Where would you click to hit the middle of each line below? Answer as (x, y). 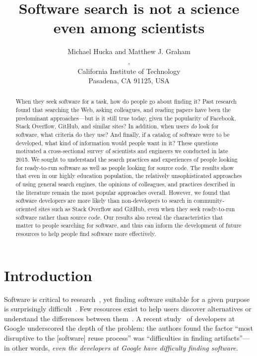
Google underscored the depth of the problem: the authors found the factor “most (128, 328)
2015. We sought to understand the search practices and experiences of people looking (127, 159)
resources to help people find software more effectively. (86, 233)
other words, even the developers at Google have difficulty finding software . (125, 347)
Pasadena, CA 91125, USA (129, 81)
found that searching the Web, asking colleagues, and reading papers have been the (123, 110)
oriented (26, 209)
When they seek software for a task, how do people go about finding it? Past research (126, 101)
